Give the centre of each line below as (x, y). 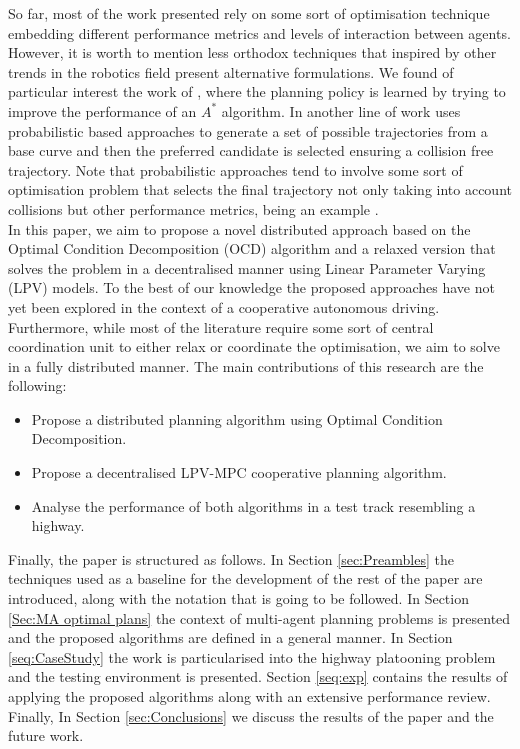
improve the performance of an (102, 110)
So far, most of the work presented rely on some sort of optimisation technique (249, 13)
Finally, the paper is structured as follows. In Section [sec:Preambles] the (231, 558)
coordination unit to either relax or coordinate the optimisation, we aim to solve (254, 346)
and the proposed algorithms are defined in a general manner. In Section (230, 637)
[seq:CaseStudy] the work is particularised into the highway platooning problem (252, 656)
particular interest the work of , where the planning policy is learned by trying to (257, 91)
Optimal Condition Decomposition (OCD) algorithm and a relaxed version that (252, 248)
